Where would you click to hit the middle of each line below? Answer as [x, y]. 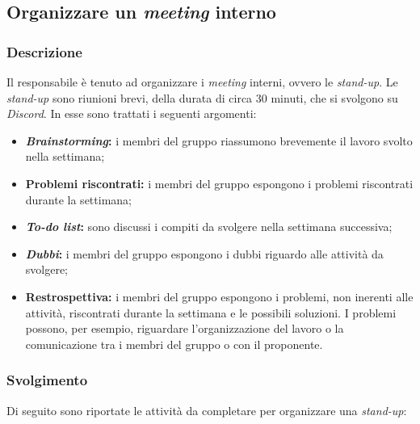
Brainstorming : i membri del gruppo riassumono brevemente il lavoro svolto [219, 140]
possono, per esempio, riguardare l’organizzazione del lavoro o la [185, 328]
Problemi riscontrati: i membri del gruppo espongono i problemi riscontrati [219, 183]
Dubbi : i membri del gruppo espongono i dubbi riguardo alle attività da [204, 253]
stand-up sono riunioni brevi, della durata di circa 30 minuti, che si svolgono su [202, 97]
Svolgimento [47, 380]
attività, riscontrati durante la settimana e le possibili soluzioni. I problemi [211, 312]
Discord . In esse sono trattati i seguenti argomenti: [132, 113]
